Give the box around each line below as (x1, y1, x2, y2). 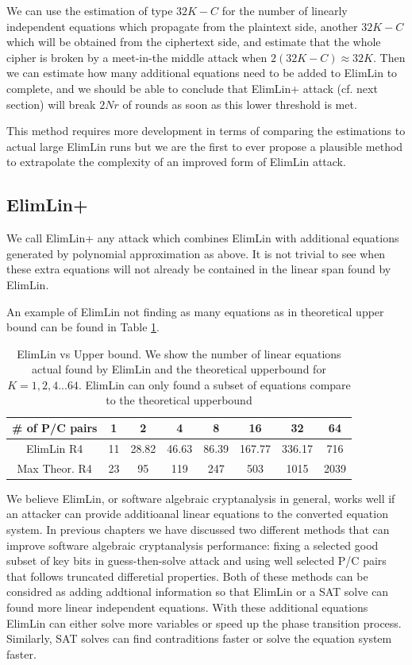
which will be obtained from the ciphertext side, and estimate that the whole (6, 33, 381, 50)
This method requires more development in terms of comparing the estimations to (6, 122, 406, 139)
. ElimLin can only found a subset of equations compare (78, 376, 351, 392)
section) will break (6, 95, 96, 112)
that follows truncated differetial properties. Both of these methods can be (6, 567, 368, 584)
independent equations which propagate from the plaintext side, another (6, 17, 358, 34)
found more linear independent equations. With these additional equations (6, 599, 368, 616)
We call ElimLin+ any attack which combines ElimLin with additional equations (6, 230, 399, 246)
